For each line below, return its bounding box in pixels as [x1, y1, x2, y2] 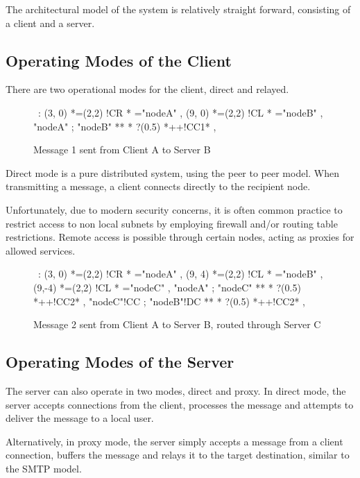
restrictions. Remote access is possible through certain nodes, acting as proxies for [6, 230, 354, 244]
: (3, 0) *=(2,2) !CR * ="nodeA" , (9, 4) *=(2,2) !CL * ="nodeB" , [37, 266, 323, 281]
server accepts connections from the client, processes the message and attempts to [6, 397, 354, 411]
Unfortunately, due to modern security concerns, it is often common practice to [6, 202, 343, 216]
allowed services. [6, 243, 76, 257]
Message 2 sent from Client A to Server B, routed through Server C [33, 317, 321, 332]
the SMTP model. [6, 461, 82, 475]
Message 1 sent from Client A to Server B [33, 142, 211, 157]
